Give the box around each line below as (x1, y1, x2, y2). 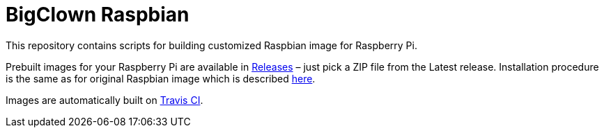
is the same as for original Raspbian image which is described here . (6, 72, 316, 85)
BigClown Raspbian (6, 3, 189, 26)
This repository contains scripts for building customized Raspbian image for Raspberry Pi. (6, 39, 417, 51)
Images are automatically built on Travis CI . (6, 94, 203, 106)
